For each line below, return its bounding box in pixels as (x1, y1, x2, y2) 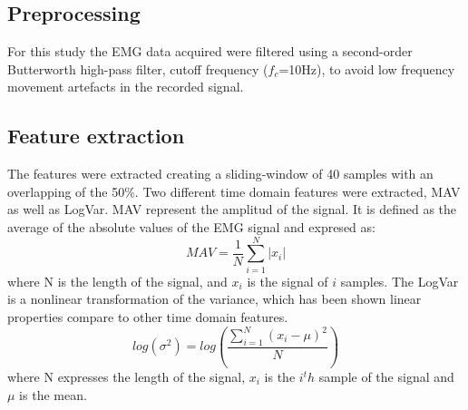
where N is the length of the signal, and (7, 271, 228, 290)
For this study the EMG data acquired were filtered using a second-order (7, 42, 413, 61)
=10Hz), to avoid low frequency (278, 59, 455, 78)
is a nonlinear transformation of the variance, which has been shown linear (7, 289, 422, 308)
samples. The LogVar (340, 271, 459, 290)
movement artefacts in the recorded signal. (7, 77, 244, 96)
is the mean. (19, 385, 87, 404)
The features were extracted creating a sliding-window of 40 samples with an (7, 164, 434, 183)
